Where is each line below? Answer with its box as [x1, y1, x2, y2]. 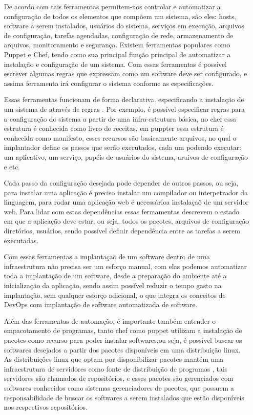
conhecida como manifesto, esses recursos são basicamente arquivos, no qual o [4, 132, 236, 143]
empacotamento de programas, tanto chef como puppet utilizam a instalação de [4, 325, 242, 335]
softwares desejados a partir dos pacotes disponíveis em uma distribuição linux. [4, 344, 241, 354]
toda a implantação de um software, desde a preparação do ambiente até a [4, 270, 227, 281]
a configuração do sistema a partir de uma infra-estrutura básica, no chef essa [4, 113, 236, 124]
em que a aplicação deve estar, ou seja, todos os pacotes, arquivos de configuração [4, 216, 249, 226]
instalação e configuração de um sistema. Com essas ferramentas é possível [4, 59, 227, 69]
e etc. [4, 161, 20, 171]
